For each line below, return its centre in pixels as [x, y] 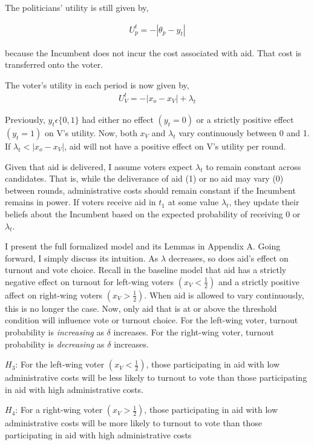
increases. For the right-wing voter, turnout [194, 332]
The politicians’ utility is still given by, [77, 7]
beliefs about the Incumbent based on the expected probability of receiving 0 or [153, 213]
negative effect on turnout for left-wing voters [90, 281]
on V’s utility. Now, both [91, 132]
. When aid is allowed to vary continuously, [224, 295]
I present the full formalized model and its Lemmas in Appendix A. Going [143, 246]
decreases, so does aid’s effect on [228, 258]
